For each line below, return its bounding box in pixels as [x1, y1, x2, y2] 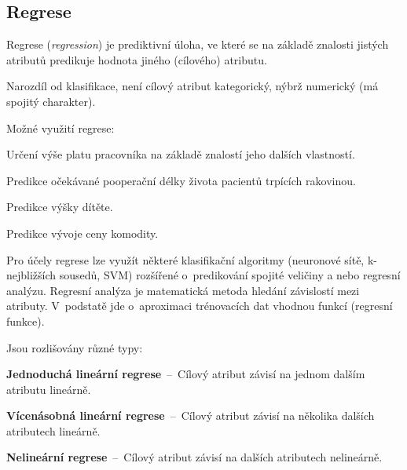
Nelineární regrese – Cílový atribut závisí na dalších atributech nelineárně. [6, 449, 383, 465]
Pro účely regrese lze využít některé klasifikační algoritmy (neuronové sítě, [6, 251, 365, 268]
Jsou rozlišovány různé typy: [6, 339, 143, 355]
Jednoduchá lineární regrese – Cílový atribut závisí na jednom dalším [6, 366, 365, 382]
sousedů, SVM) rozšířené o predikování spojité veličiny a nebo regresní [59, 267, 401, 283]
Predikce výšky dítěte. [6, 199, 113, 215]
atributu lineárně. [6, 381, 91, 397]
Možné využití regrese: [6, 119, 115, 136]
